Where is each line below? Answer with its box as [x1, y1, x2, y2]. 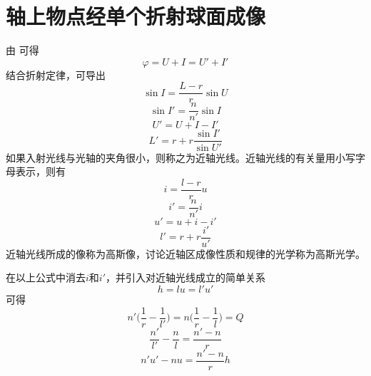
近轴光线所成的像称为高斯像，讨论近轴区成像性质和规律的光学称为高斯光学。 [6, 246, 365, 261]
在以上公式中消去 [6, 270, 86, 285]
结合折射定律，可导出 [6, 67, 106, 82]
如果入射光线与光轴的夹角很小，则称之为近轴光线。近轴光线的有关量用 [6, 150, 335, 164]
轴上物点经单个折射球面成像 [6, 1, 266, 31]
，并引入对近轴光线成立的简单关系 [106, 270, 266, 285]
